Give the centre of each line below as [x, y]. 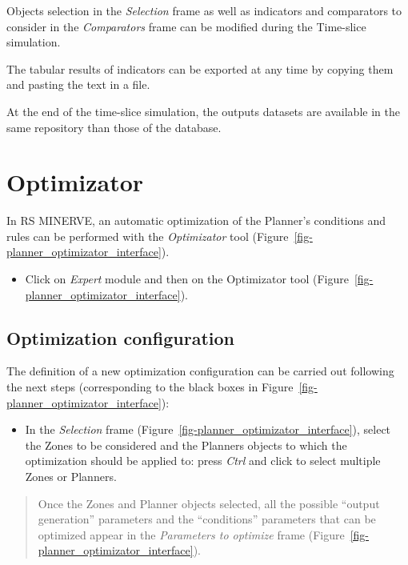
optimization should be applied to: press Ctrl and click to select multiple [203, 461]
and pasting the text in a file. [78, 84]
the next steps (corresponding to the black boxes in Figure [150, 387]
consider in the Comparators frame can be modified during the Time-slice [186, 26]
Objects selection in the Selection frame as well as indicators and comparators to [204, 10]
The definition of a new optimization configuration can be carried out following [200, 371]
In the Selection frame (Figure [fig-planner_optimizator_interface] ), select [208, 429]
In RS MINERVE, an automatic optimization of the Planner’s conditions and [196, 220]
